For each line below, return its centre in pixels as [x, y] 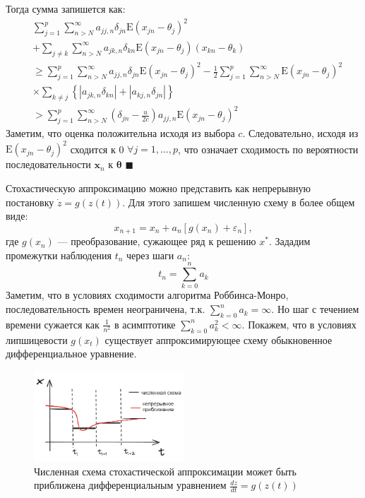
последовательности [48, 164]
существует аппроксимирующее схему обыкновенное [219, 339]
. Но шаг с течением [315, 309]
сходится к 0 [97, 149]
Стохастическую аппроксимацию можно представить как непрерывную [158, 188]
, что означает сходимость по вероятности [268, 149]
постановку [30, 202]
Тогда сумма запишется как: [66, 8]
